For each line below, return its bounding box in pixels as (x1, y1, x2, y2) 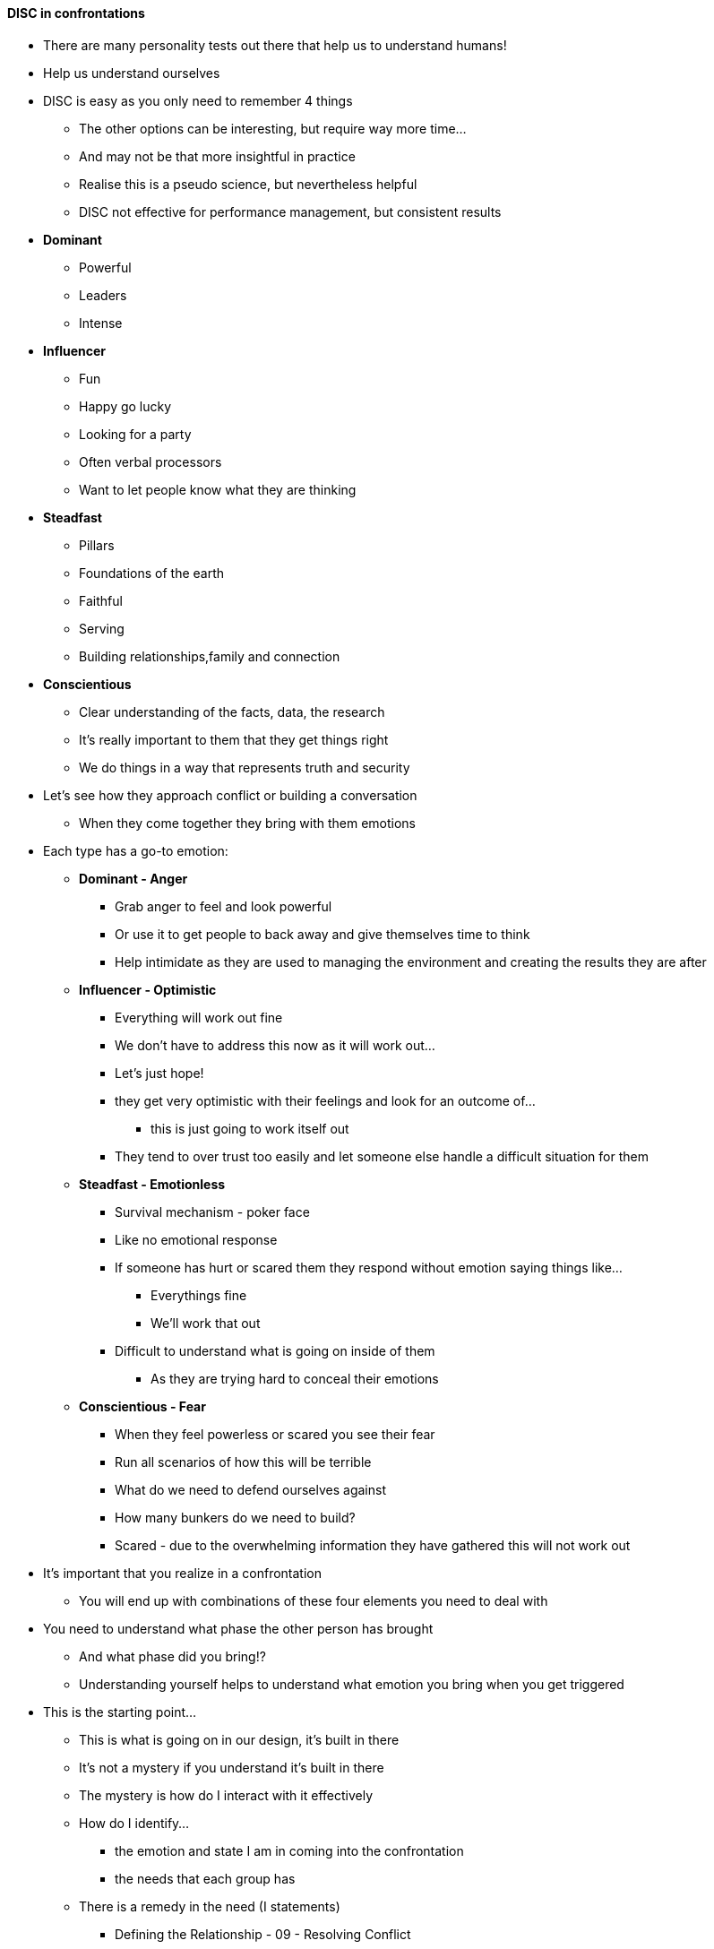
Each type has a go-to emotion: (43, 842, 228, 858)
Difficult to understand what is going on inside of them (115, 1342, 435, 1358)
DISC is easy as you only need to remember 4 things (43, 92, 353, 108)
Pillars (79, 537, 115, 553)
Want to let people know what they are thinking (79, 481, 357, 497)
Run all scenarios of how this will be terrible (115, 1453, 372, 1470)
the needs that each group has (115, 1870, 296, 1886)
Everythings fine (151, 1287, 247, 1303)
